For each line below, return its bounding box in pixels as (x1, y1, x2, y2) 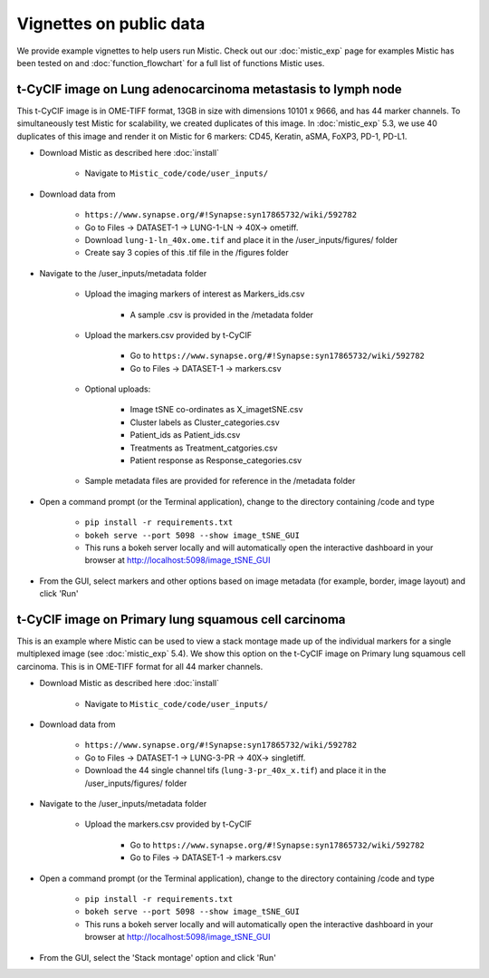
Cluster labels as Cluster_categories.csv (129, 417, 280, 428)
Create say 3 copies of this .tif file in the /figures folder (84, 247, 289, 258)
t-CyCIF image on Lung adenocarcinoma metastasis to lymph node (16, 82, 402, 97)
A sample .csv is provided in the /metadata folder (129, 309, 314, 320)
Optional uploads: (84, 383, 151, 394)
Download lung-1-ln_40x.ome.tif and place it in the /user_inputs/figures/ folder (84, 234, 398, 245)
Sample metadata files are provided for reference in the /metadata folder (84, 476, 356, 487)
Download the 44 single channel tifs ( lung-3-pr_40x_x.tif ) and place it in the (84, 765, 387, 776)
